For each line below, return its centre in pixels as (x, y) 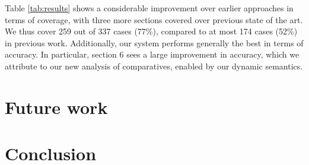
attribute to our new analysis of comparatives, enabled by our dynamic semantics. (154, 66)
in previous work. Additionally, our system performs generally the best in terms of (154, 42)
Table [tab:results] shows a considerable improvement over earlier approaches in (149, 8)
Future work (56, 107)
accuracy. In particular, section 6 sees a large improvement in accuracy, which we (152, 54)
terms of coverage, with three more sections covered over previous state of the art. (154, 19)
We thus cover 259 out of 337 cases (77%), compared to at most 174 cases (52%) (151, 31)
